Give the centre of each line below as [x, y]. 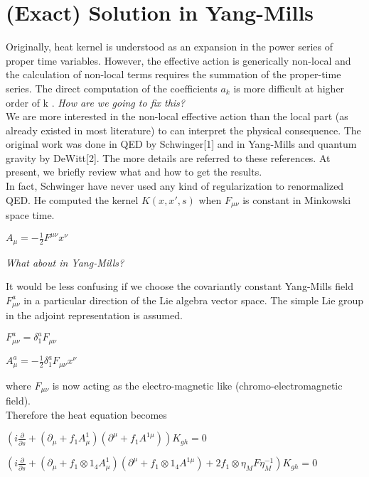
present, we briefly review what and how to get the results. [134, 172]
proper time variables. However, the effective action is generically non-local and [178, 60]
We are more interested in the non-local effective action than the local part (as [177, 116]
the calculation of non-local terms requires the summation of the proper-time [173, 74]
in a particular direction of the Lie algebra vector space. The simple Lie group [194, 300]
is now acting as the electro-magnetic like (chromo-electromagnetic [197, 385]
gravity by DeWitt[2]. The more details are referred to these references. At [168, 157]
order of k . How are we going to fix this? [95, 102]
